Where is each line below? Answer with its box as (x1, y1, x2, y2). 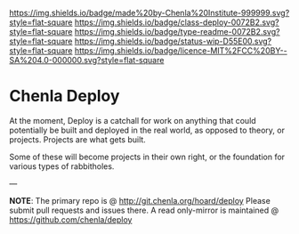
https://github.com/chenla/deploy (9, 214, 133, 225)
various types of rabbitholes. (9, 160, 115, 172)
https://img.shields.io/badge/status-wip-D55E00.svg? (74, 36, 272, 46)
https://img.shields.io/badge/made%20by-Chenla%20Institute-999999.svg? (9, 8, 290, 18)
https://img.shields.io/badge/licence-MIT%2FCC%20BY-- (74, 45, 287, 56)
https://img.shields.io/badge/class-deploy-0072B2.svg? (74, 17, 279, 28)
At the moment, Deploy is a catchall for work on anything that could (9, 115, 256, 125)
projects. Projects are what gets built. (9, 133, 147, 145)
